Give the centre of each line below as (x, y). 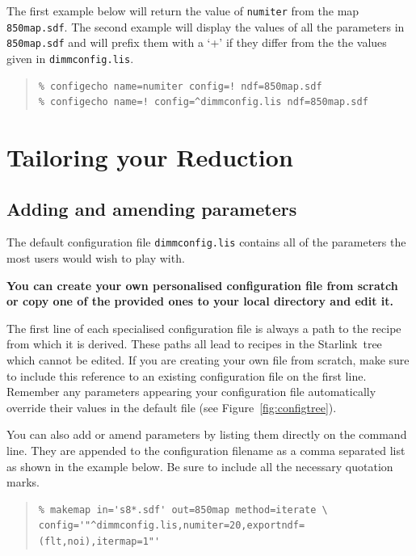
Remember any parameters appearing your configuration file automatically (191, 392)
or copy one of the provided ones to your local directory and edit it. (200, 301)
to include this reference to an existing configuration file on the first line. (187, 375)
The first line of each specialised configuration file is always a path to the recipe (204, 328)
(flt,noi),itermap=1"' (99, 541)
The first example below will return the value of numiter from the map (183, 11)
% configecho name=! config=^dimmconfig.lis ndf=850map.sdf (203, 102)
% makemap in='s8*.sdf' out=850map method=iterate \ (183, 510)
